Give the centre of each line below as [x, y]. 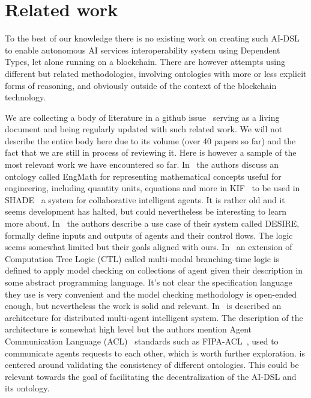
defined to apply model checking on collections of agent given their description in [154, 270]
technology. [26, 97]
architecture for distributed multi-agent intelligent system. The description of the [154, 317]
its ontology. [27, 388]
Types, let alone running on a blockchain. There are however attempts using [145, 62]
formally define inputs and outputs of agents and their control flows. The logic [149, 235]
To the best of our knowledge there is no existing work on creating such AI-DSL [152, 38]
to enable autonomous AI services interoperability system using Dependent [143, 50]
